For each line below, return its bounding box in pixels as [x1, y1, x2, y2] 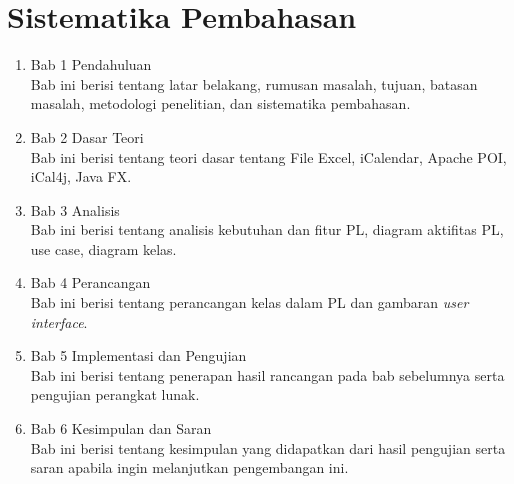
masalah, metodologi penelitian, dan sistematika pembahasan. [30, 93, 411, 114]
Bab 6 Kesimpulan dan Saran [30, 418, 212, 439]
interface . [30, 311, 88, 332]
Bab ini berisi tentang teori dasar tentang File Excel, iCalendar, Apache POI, [30, 146, 507, 167]
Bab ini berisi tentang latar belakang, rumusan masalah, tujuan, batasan [30, 73, 478, 94]
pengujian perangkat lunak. [30, 384, 200, 405]
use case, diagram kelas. [30, 238, 177, 259]
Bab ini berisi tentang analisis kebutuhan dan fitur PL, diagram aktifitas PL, [30, 219, 504, 240]
